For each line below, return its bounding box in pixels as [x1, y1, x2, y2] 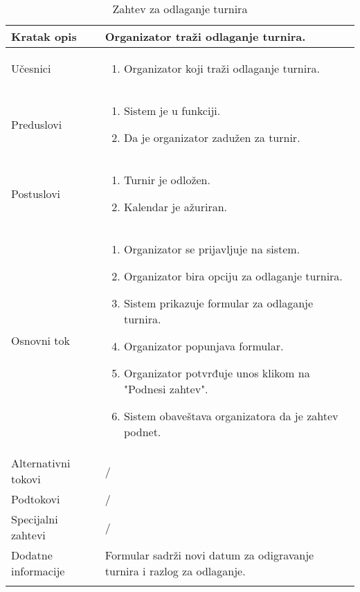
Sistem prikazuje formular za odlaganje [123, 295, 314, 311]
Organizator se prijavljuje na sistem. [123, 241, 300, 257]
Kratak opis [11, 28, 77, 44]
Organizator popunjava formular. [123, 338, 284, 354]
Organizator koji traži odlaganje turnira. [123, 60, 320, 76]
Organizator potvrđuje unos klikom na [123, 365, 310, 381]
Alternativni [11, 455, 71, 471]
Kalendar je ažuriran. [123, 199, 228, 215]
